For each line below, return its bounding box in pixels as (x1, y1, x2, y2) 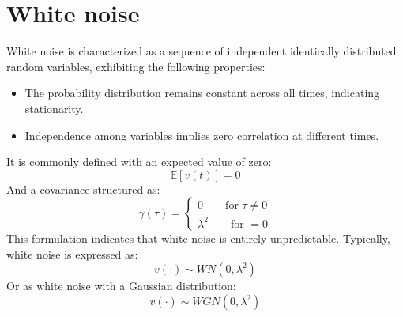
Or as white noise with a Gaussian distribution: (6, 277, 236, 294)
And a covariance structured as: (6, 180, 160, 197)
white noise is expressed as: (6, 245, 138, 262)
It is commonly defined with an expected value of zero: (6, 153, 272, 170)
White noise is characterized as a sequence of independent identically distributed (6, 43, 397, 59)
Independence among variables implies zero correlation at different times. (24, 126, 379, 143)
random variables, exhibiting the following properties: (6, 58, 266, 74)
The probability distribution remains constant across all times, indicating (24, 85, 380, 101)
